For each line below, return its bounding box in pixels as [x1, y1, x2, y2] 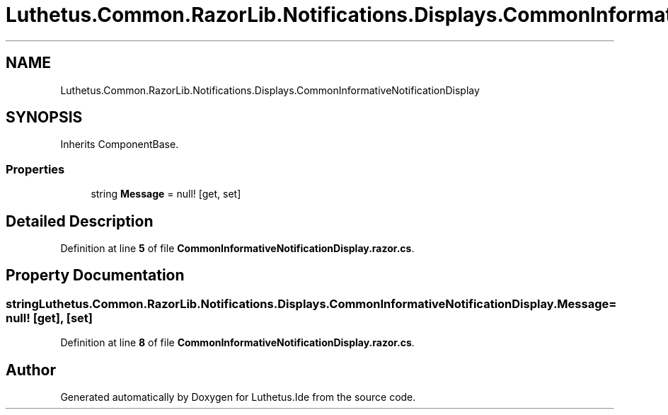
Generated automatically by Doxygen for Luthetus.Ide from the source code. [60, 391, 416, 404]
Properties [6, 161, 65, 176]
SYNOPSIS [6, 108, 83, 127]
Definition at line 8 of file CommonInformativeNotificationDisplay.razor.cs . [60, 336, 415, 349]
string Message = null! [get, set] [91, 188, 241, 200]
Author [6, 360, 56, 379]
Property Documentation [6, 266, 185, 285]
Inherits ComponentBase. [60, 138, 179, 151]
